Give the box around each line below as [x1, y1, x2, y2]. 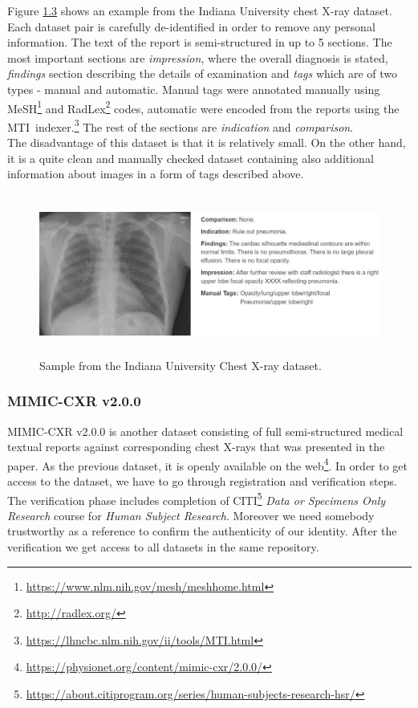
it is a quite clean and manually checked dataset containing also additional [7, 149, 374, 166]
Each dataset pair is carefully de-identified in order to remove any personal [7, 18, 375, 35]
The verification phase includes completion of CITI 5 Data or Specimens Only [7, 489, 386, 508]
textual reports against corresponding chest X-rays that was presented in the [7, 438, 385, 455]
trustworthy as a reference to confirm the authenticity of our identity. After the [7, 523, 397, 539]
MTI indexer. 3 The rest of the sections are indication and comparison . [7, 116, 354, 135]
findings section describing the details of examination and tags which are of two [7, 65, 398, 82]
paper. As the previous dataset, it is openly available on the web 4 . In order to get [7, 454, 408, 474]
